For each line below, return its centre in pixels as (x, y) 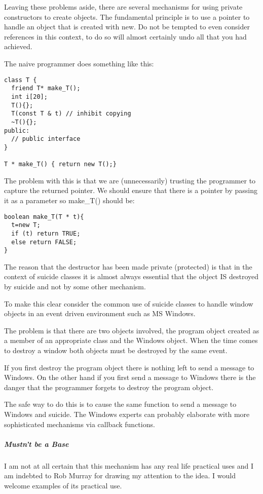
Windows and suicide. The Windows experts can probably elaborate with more (127, 414)
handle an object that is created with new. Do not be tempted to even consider (127, 27)
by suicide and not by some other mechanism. (75, 287)
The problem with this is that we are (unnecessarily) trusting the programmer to (130, 180)
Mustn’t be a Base (36, 444)
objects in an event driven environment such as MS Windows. (100, 313)
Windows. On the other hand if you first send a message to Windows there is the (130, 377)
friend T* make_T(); (46, 88)
